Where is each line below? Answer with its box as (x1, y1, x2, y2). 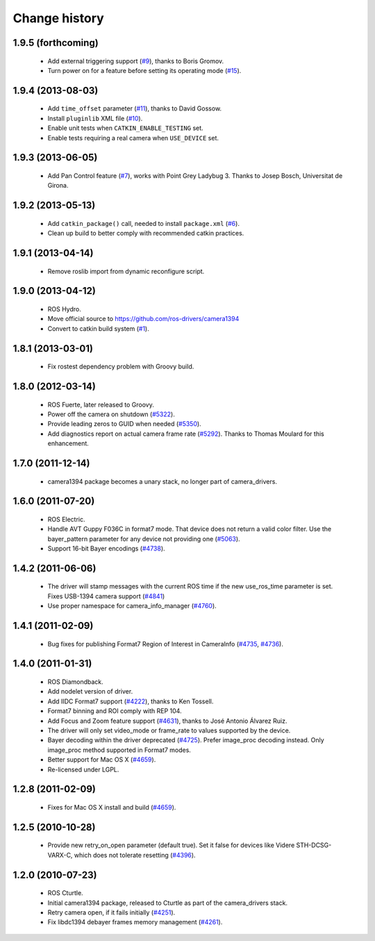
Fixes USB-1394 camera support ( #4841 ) (47, 591, 165, 600)
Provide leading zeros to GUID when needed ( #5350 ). (47, 420, 201, 428)
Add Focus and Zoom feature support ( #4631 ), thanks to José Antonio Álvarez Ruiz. (47, 717, 287, 725)
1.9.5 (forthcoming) (12, 37, 99, 49)
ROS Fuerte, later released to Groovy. (47, 400, 154, 409)
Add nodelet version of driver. (47, 687, 133, 696)
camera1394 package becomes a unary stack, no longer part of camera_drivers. (47, 477, 278, 486)
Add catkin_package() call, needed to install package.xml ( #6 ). (47, 219, 240, 227)
